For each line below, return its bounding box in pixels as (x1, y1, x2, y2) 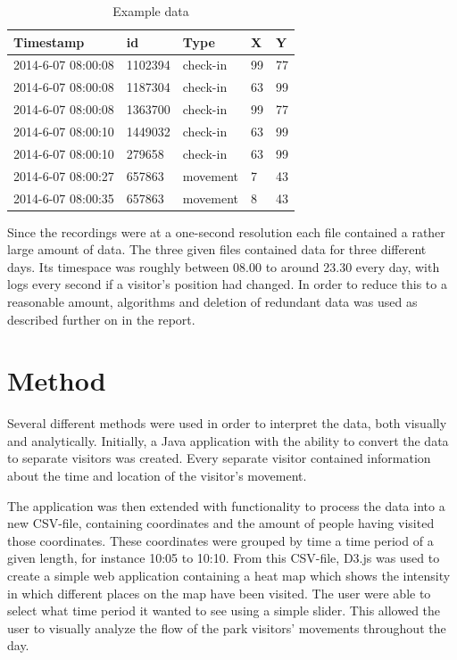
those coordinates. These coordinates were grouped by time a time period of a (7, 531, 434, 549)
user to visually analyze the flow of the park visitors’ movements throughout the (7, 618, 446, 637)
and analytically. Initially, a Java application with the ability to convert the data (7, 431, 449, 450)
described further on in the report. (7, 309, 195, 328)
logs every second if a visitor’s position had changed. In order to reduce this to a (7, 275, 447, 293)
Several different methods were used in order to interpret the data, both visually (7, 414, 447, 433)
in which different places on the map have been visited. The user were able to (7, 583, 431, 602)
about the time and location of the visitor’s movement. (7, 466, 307, 485)
